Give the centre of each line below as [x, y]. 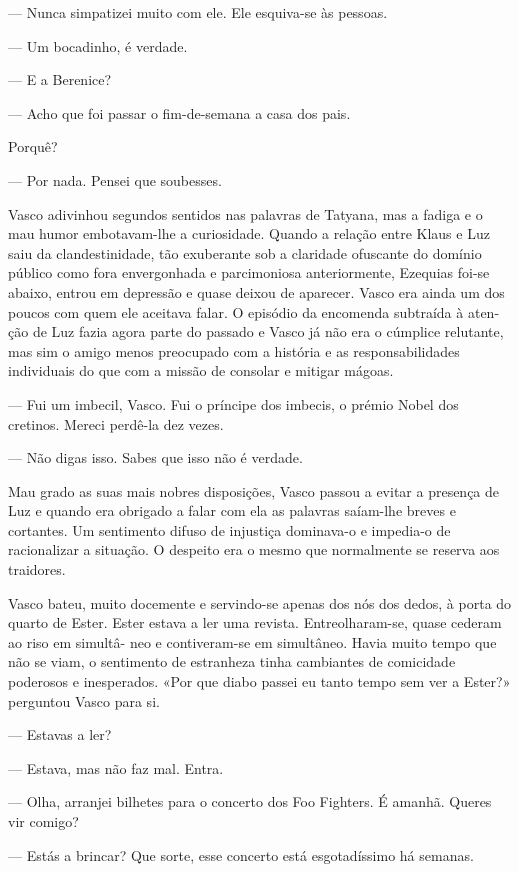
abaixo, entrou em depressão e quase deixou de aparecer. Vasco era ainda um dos [256, 291]
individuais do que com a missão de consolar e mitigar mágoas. [201, 370]
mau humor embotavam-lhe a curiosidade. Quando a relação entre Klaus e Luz [249, 233]
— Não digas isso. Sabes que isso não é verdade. [155, 457]
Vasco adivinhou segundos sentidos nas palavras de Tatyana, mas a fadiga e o [245, 213]
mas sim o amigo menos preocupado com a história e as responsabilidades [234, 350]
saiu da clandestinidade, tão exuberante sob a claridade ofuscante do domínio [245, 252]
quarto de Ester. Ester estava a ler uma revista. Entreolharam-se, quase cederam [255, 622]
